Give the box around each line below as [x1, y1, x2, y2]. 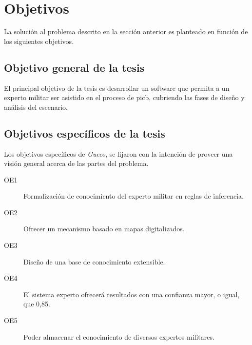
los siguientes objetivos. [4, 36, 74, 46]
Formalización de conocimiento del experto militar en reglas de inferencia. [23, 191, 244, 201]
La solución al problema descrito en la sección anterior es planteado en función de [4, 26, 248, 37]
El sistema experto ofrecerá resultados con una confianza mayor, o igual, [23, 289, 240, 299]
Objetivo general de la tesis [4, 60, 145, 75]
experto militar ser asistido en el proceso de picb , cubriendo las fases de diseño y [4, 92, 245, 102]
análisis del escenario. [4, 101, 68, 112]
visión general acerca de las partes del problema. [4, 158, 149, 168]
